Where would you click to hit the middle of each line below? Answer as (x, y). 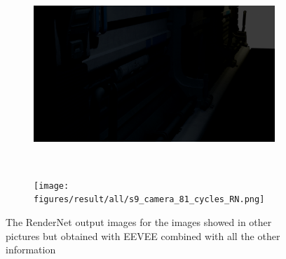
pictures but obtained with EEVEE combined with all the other (143, 235)
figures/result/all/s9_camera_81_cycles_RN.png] (149, 200)
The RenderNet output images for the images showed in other (139, 222)
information (31, 250)
